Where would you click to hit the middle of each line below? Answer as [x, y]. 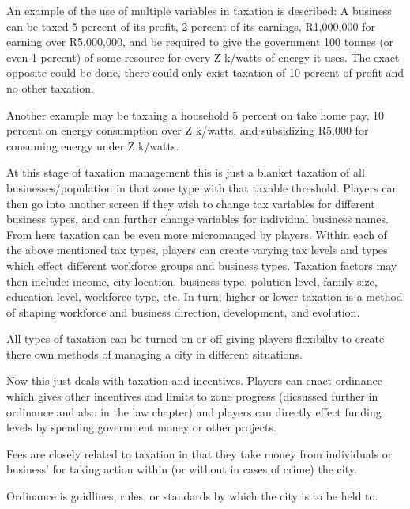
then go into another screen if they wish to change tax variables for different [191, 203]
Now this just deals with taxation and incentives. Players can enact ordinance [194, 380]
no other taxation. [50, 87]
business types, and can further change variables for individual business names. [197, 219]
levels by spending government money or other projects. [141, 427]
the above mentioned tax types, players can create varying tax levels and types [197, 250]
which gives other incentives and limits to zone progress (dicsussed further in [192, 396]
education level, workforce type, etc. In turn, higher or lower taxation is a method [205, 296]
